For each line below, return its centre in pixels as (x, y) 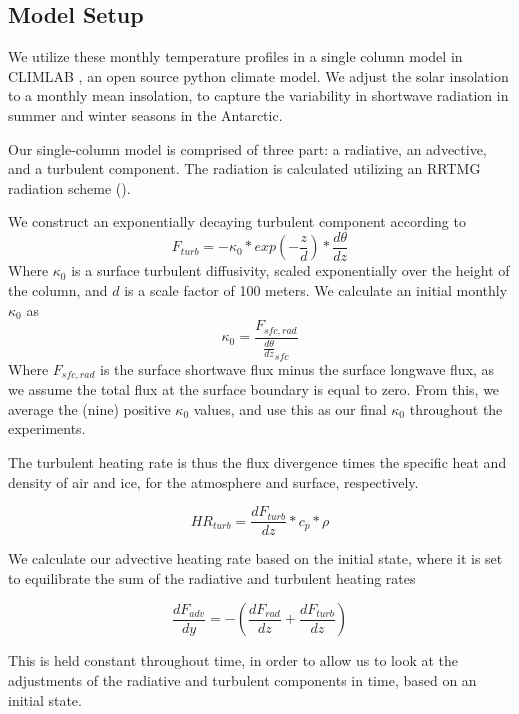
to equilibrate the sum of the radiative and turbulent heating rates (212, 577)
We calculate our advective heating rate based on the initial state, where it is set (255, 558)
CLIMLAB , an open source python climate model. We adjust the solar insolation (258, 75)
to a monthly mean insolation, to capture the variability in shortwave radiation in (258, 95)
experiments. (47, 428)
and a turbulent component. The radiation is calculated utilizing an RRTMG (244, 168)
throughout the (456, 408)
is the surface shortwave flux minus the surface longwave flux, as (297, 368)
